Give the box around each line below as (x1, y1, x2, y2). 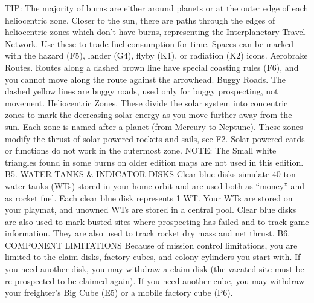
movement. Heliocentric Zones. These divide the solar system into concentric (5, 96, 288, 109)
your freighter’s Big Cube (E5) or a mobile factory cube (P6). (5, 286, 233, 299)
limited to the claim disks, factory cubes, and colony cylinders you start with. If (5, 250, 301, 263)
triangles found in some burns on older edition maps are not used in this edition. (5, 155, 304, 168)
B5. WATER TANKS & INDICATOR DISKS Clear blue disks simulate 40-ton (5, 168, 296, 180)
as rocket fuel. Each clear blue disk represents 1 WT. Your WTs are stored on (5, 191, 293, 204)
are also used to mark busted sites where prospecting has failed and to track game (5, 215, 309, 227)
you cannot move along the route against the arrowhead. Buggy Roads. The (5, 73, 286, 85)
